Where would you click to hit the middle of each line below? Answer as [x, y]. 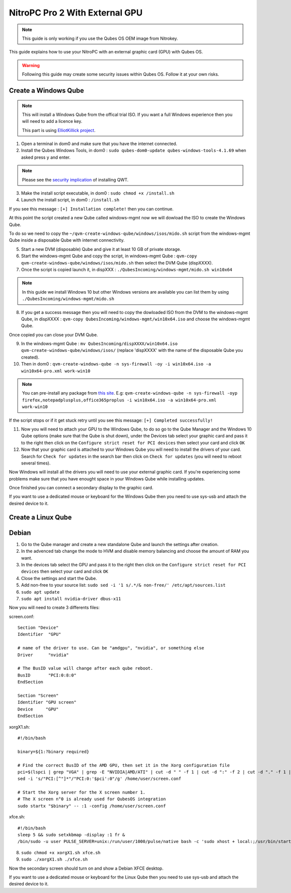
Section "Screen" [38, 696]
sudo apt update [40, 592]
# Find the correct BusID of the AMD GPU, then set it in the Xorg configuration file [124, 765]
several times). [36, 463]
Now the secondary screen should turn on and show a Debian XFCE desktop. [86, 868]
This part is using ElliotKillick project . [59, 130]
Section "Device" [38, 628]
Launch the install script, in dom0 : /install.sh [70, 200]
